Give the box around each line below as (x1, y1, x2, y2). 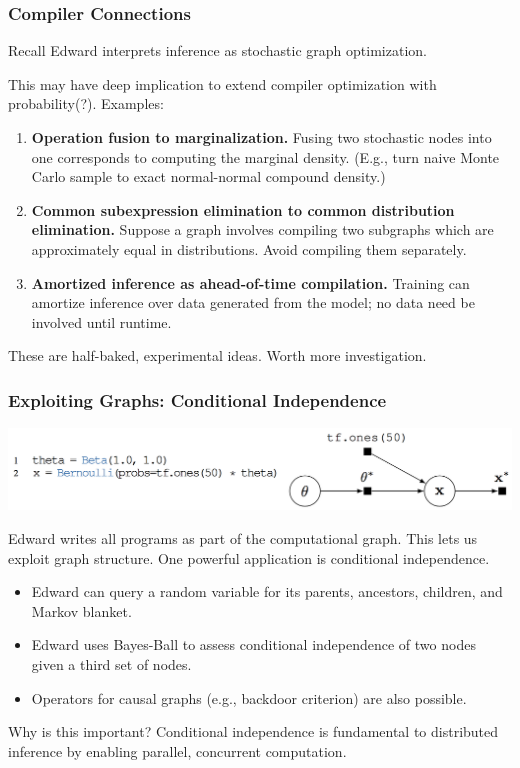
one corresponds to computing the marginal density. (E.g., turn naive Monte (31, 146, 500, 167)
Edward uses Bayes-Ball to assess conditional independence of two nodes (31, 634, 476, 655)
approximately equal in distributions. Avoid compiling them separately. (31, 238, 467, 259)
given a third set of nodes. (31, 653, 192, 674)
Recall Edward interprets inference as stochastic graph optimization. (8, 40, 427, 61)
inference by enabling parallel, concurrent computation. (8, 740, 347, 761)
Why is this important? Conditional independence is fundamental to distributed (8, 721, 499, 742)
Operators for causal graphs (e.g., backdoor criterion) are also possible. (31, 687, 467, 708)
